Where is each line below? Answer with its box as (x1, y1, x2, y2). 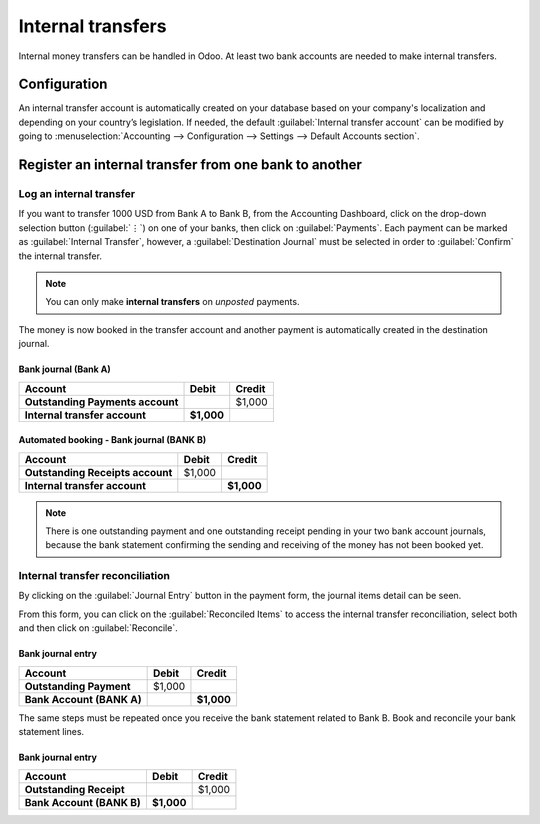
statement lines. (18, 726, 85, 737)
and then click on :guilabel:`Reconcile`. (18, 622, 179, 634)
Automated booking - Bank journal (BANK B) (18, 434, 207, 446)
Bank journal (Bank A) (18, 363, 111, 375)
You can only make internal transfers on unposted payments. (45, 296, 300, 308)
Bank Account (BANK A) (24, 692, 142, 706)
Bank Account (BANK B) (24, 796, 142, 810)
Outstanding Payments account (24, 395, 179, 409)
